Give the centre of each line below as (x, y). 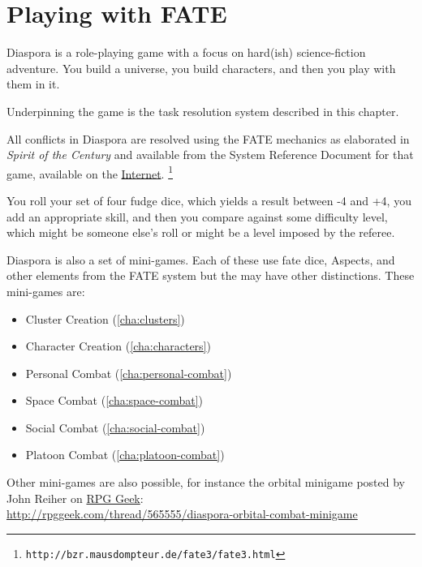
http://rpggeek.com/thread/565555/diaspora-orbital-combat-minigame (182, 514)
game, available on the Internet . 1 (90, 172)
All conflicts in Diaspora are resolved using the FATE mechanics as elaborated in (208, 138)
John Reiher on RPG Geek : (75, 498)
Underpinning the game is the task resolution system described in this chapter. (203, 111)
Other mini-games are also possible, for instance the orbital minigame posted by (206, 482)
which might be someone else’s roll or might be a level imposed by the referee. (201, 232)
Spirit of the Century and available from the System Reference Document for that (210, 155)
